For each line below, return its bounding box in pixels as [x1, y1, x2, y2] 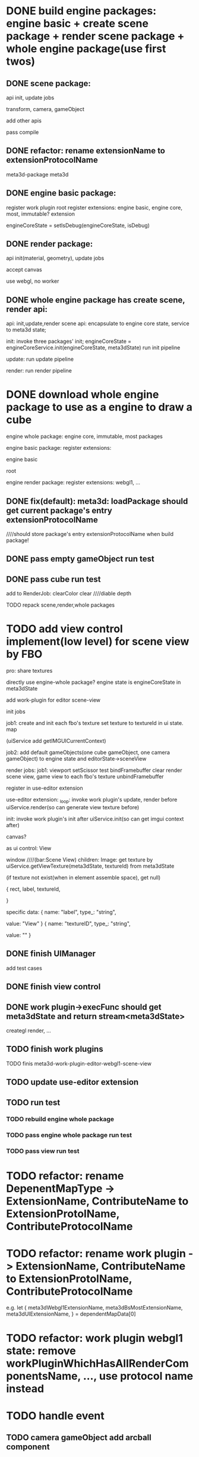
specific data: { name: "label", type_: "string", [6, 908, 116, 916]
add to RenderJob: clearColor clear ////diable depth [6, 590, 132, 597]
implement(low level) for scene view [6, 635, 189, 648]
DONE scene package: [6, 78, 91, 89]
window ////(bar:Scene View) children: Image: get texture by [6, 856, 153, 863]
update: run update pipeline [6, 355, 74, 363]
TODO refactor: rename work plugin [6, 1247, 186, 1260]
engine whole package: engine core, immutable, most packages [6, 433, 163, 440]
